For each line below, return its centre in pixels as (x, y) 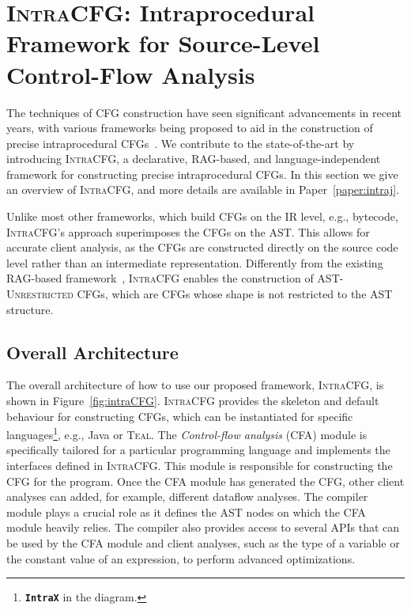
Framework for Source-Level (163, 43)
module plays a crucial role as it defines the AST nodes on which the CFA (186, 511)
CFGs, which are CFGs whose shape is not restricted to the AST (235, 294)
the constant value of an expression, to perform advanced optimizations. (181, 558)
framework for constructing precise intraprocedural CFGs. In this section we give (202, 174)
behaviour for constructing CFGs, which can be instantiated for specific (180, 416)
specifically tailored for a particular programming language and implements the (198, 450)
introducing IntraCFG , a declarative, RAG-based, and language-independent (194, 159)
